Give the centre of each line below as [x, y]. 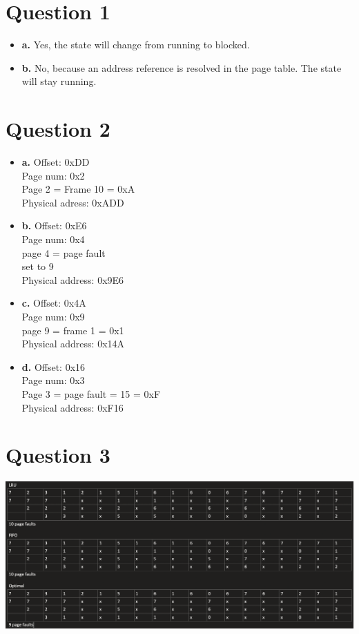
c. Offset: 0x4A [54, 303]
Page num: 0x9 [53, 316]
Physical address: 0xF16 [72, 407]
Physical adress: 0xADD [73, 202]
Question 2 [58, 129]
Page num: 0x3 [53, 380]
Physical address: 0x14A [73, 344]
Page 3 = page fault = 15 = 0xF [91, 393]
